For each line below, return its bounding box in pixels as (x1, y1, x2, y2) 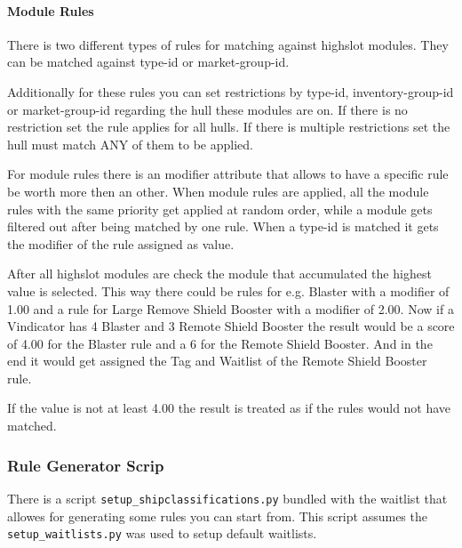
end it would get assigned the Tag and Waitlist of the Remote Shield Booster (7, 351, 427, 370)
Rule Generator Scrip (7, 454, 164, 476)
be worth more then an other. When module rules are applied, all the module (7, 181, 429, 200)
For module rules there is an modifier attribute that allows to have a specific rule (7, 165, 449, 183)
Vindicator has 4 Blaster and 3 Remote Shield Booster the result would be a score (7, 317, 455, 335)
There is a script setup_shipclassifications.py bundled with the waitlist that (7, 488, 448, 507)
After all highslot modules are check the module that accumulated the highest (7, 264, 432, 283)
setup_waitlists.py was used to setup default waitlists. (7, 524, 317, 543)
